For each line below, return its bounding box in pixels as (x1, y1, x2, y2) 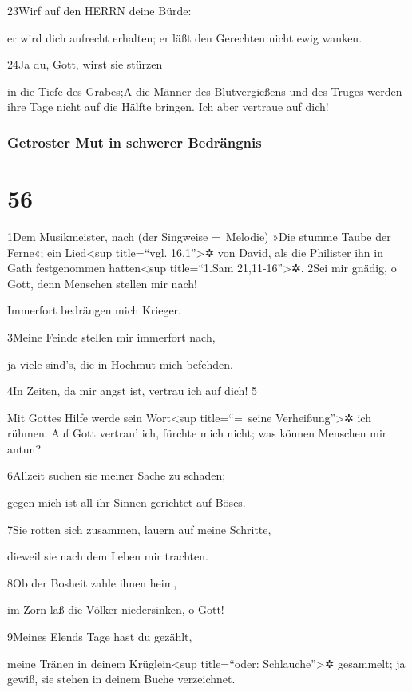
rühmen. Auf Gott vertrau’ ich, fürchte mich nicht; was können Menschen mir (7, 425, 387, 441)
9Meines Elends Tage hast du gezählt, (7, 628, 192, 645)
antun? (7, 440, 42, 457)
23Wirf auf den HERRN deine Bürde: (7, 2, 192, 18)
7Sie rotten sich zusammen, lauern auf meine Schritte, (7, 520, 271, 537)
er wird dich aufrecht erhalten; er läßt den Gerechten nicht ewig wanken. (7, 29, 362, 45)
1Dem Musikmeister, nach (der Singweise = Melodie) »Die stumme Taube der (7, 227, 391, 244)
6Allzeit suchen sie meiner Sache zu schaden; (7, 467, 226, 484)
